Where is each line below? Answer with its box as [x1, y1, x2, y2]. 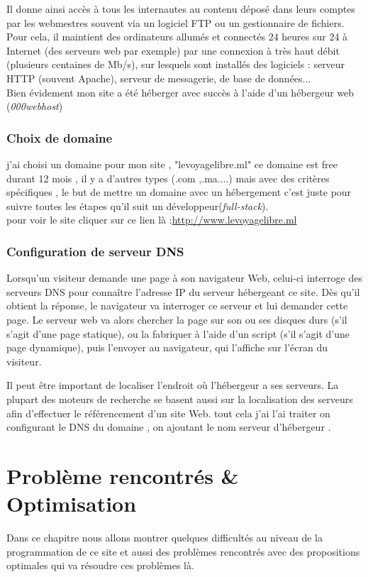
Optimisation [6, 489, 137, 518]
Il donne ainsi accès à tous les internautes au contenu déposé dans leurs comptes [6, 1, 355, 16]
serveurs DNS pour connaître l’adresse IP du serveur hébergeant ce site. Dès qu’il [6, 284, 360, 299]
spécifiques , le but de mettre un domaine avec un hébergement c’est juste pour [6, 185, 352, 199]
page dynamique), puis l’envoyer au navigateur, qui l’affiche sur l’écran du [6, 340, 328, 355]
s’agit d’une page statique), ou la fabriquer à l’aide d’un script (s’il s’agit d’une [6, 326, 350, 341]
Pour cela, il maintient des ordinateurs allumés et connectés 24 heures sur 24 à [6, 29, 348, 44]
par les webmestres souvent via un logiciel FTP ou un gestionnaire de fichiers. [6, 15, 345, 30]
